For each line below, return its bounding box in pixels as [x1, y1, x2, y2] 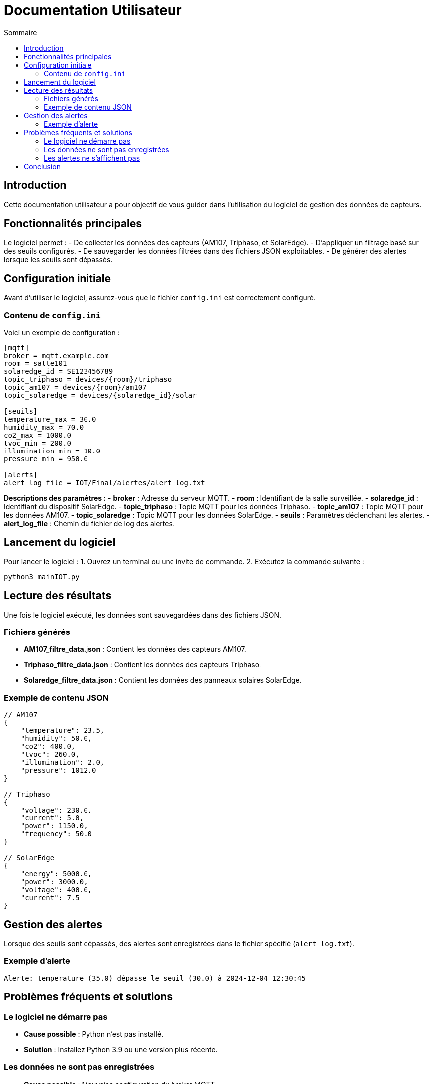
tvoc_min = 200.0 [4, 439, 71, 448]
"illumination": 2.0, [20, 758, 105, 767]
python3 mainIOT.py [4, 572, 80, 581]
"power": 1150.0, [20, 822, 88, 830]
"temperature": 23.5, [20, 726, 105, 735]
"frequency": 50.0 [20, 830, 92, 838]
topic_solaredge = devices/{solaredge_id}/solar [4, 391, 197, 400]
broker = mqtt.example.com [4, 352, 109, 360]
